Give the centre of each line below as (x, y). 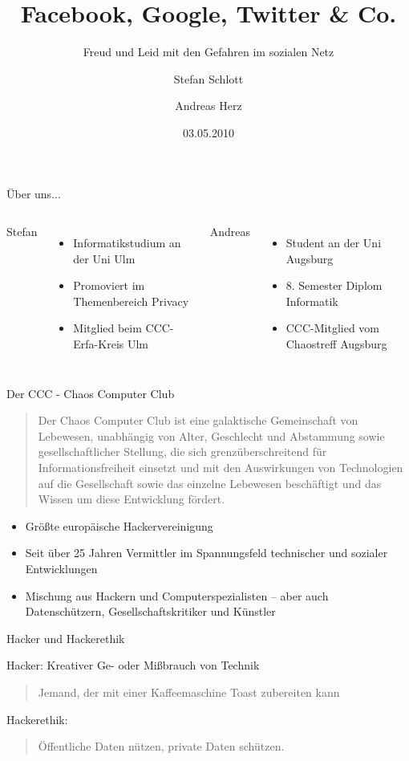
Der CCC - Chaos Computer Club (91, 393)
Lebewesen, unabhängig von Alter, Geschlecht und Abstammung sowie (211, 435)
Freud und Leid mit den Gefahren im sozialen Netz (209, 52)
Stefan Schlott (209, 78)
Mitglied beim (107, 328)
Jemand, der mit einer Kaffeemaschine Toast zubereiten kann (189, 692)
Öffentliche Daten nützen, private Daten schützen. (161, 746)
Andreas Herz (209, 106)
